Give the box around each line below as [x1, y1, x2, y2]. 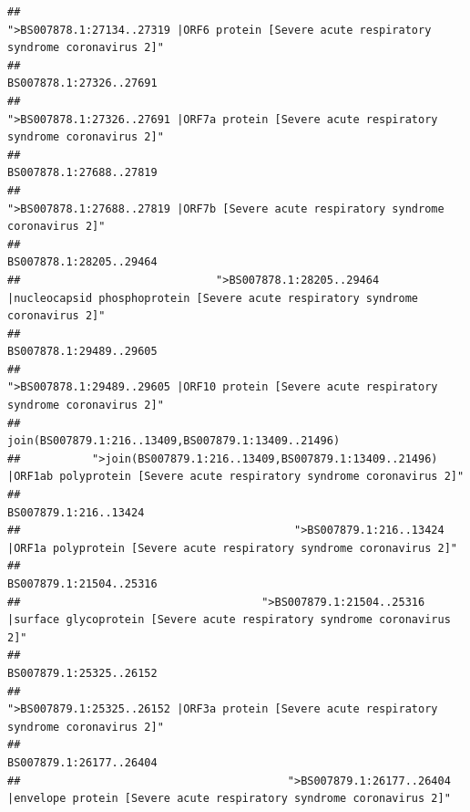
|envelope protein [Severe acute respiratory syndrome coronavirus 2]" [7, 792, 451, 806]
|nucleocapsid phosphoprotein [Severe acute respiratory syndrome [7, 291, 419, 305]
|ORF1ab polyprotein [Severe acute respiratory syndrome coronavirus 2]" [7, 470, 465, 484]
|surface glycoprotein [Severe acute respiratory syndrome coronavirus [7, 613, 451, 627]
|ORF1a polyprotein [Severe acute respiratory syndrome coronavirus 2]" [7, 541, 457, 555]
